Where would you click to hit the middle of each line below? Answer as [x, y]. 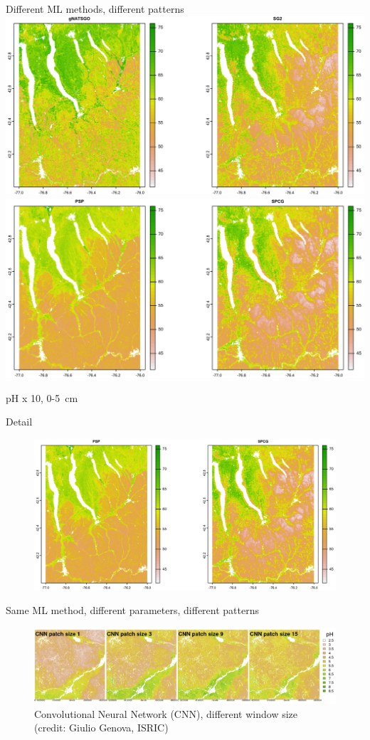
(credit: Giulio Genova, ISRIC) [101, 728]
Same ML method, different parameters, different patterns [132, 609]
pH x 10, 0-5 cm [42, 397]
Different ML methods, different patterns [95, 9]
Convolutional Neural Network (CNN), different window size [166, 713]
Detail [19, 422]
